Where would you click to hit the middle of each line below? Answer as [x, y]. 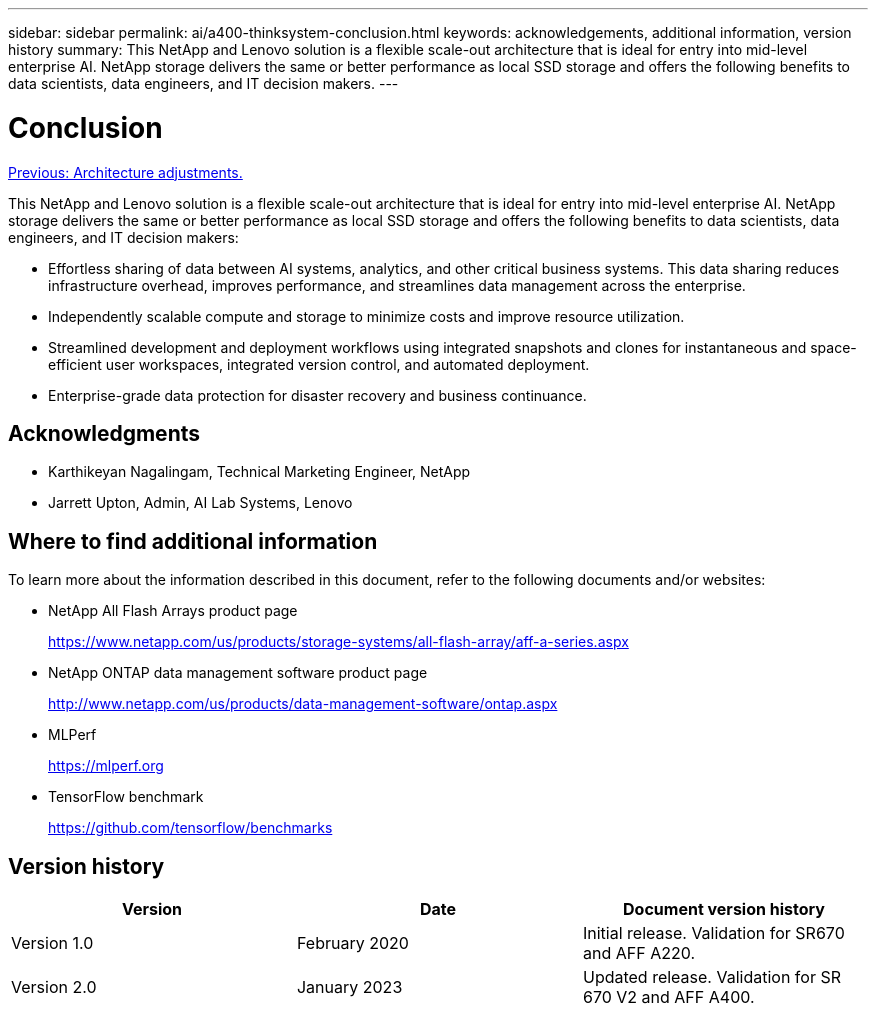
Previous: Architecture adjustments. [125, 172]
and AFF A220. [638, 953]
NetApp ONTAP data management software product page [238, 673]
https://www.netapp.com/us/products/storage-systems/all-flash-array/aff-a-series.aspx [338, 642]
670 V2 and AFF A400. [668, 997]
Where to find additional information [193, 541]
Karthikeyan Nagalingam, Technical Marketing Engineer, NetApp [259, 472]
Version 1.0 [52, 943]
